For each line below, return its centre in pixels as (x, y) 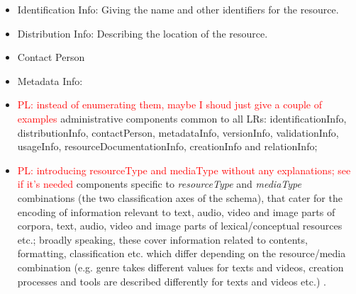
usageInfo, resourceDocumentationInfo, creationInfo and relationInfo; (167, 146)
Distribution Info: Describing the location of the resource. (143, 33)
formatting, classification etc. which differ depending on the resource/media (182, 253)
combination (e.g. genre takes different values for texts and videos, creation (180, 267)
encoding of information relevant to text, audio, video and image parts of (176, 211)
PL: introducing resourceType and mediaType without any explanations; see (184, 170)
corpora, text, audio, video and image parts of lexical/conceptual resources (180, 226)
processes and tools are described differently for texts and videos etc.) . (172, 281)
